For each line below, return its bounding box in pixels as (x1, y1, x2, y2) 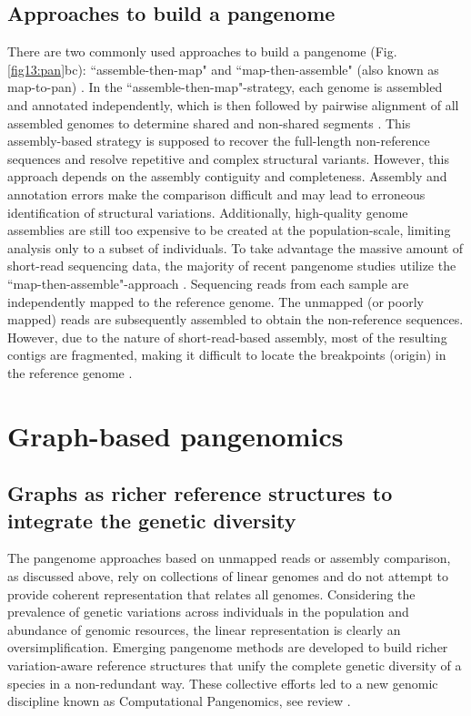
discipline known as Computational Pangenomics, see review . (7, 691, 351, 711)
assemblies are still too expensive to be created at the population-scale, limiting (7, 220, 451, 240)
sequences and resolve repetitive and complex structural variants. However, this (7, 148, 449, 168)
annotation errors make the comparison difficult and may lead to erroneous (7, 184, 426, 203)
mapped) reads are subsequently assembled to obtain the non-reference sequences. (7, 310, 464, 329)
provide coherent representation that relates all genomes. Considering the (7, 584, 416, 603)
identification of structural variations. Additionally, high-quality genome (7, 202, 408, 221)
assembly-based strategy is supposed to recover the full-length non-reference (7, 131, 430, 150)
